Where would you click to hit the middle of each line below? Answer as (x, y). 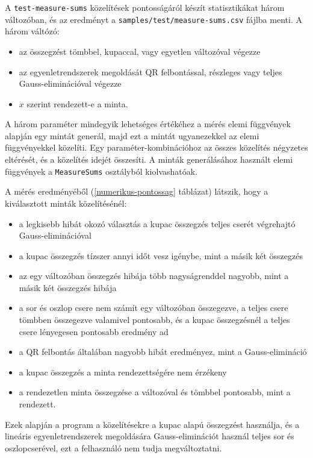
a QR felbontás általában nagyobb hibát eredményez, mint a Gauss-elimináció (163, 352)
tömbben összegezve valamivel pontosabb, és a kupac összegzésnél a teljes (154, 320)
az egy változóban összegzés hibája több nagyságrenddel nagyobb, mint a (154, 276)
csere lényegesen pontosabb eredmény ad (94, 331)
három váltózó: (32, 31)
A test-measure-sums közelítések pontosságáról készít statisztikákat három (145, 7)
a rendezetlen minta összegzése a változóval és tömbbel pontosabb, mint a (155, 392)
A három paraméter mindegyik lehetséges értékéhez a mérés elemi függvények (148, 124)
